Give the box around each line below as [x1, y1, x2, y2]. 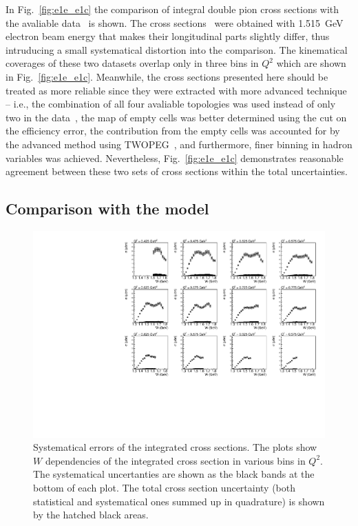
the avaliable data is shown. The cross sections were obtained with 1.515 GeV [6, 15, 344, 30]
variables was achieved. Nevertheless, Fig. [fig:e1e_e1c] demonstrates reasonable [6, 150, 344, 165]
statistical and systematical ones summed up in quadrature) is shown [33, 494, 325, 508]
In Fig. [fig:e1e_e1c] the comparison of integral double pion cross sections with [6, 2, 339, 16]
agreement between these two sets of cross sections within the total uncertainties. [6, 164, 348, 179]
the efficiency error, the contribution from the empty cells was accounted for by [6, 123, 340, 138]
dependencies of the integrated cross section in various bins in [45, 453, 306, 467]
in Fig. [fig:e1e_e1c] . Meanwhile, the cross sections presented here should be [6, 69, 328, 83]
